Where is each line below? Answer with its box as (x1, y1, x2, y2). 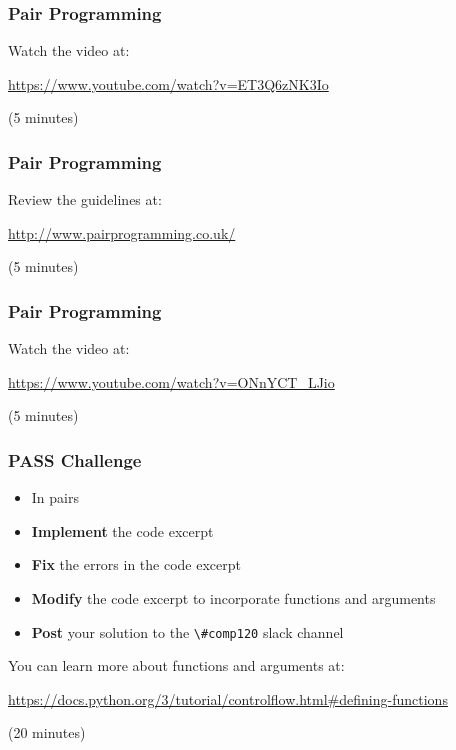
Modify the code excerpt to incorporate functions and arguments (31, 588, 436, 608)
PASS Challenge (8, 447, 142, 472)
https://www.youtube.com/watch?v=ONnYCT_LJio (8, 371, 335, 392)
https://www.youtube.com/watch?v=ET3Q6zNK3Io (8, 73, 329, 94)
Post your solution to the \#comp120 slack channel (31, 621, 344, 642)
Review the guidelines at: (8, 189, 162, 210)
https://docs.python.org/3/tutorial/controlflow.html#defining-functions (8, 688, 448, 709)
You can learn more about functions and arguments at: (8, 655, 345, 676)
